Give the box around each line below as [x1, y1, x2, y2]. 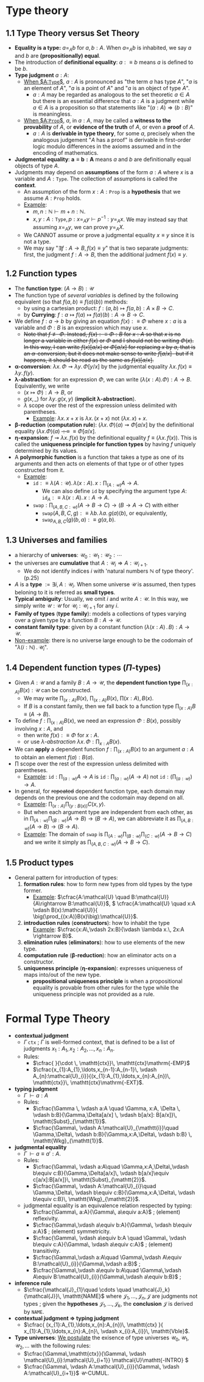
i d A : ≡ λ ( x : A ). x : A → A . [41, 494, 110, 503]
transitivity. [32, 1247, 61, 1254]
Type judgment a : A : [14, 71, 69, 79]
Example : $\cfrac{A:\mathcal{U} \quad [32, 893, 130, 901]
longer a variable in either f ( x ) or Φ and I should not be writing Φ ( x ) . [23, 336, 194, 344]
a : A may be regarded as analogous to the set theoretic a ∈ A [32, 91, 190, 98]
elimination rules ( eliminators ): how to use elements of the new [23, 938, 185, 946]
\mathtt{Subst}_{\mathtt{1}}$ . [32, 1118, 107, 1125]
